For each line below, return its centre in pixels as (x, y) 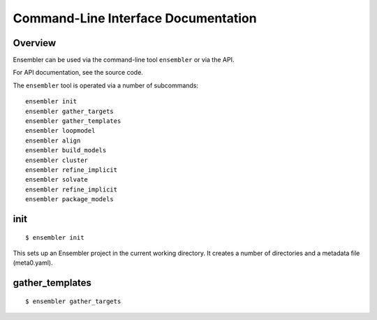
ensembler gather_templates (73, 121)
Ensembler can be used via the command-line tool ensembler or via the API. (124, 60)
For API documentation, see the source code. (78, 73)
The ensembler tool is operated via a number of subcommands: (106, 85)
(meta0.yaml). (33, 263)
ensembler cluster (57, 160)
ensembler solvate (57, 180)
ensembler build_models (66, 151)
